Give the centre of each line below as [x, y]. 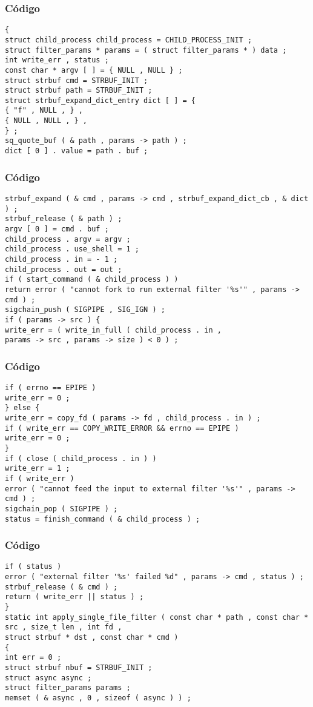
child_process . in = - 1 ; [61, 259]
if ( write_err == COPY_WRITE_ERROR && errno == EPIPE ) [122, 428]
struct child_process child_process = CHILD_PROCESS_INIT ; [129, 40]
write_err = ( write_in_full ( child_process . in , [113, 330]
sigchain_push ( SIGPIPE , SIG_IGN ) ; [85, 310]
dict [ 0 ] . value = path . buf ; [77, 151]
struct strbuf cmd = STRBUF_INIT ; [77, 80]
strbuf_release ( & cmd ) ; [61, 587]
